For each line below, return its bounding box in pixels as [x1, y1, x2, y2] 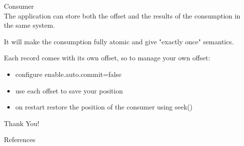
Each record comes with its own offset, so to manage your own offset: [4, 53, 210, 63]
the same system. [4, 20, 55, 30]
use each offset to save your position [15, 85, 123, 95]
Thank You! [4, 118, 39, 128]
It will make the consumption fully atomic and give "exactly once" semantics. [4, 36, 234, 46]
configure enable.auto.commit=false [15, 69, 122, 79]
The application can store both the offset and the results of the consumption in [4, 10, 241, 20]
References [4, 134, 36, 145]
